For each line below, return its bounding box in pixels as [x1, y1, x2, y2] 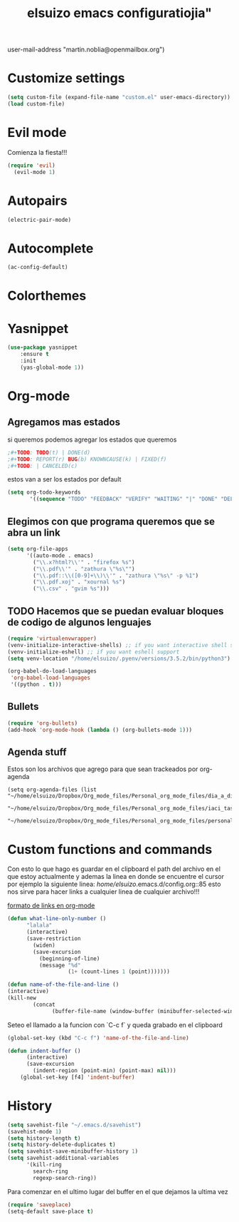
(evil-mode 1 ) [14, 168, 55, 175]
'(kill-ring [26, 1161, 62, 1168]
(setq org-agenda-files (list [7, 786, 97, 793]
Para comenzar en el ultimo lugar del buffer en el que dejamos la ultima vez [7, 1187, 229, 1196]
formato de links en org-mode [7, 901, 95, 910]
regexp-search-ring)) [33, 1174, 97, 1181]
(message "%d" [38, 962, 81, 969]
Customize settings [7, 70, 125, 86]
